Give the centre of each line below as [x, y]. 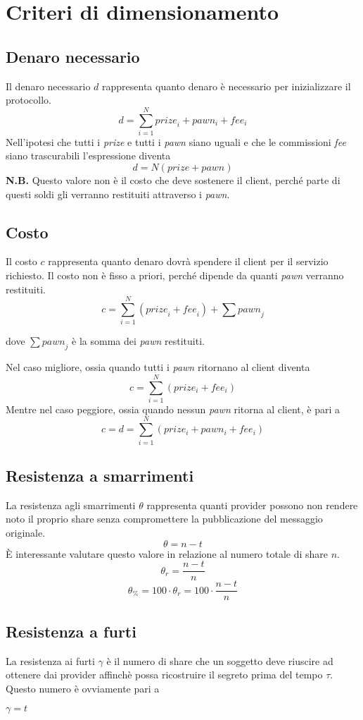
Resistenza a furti [71, 631]
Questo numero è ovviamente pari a [83, 688]
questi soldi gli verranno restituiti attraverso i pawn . [118, 194]
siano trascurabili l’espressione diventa [88, 155]
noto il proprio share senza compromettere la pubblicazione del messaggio [164, 519]
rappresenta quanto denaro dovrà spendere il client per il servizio [188, 261]
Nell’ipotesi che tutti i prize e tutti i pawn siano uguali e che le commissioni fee [176, 141]
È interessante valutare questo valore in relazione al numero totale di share [167, 553]
